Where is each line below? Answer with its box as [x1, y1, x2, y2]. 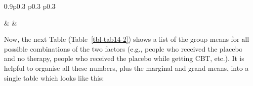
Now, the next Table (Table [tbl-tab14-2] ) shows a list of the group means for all [4, 34, 249, 44]
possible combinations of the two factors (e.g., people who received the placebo [4, 43, 243, 54]
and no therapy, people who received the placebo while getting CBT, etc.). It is [4, 53, 245, 63]
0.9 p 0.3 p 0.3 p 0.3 [4, 1, 56, 11]
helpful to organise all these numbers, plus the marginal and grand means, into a [4, 62, 249, 73]
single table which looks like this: [4, 72, 104, 83]
